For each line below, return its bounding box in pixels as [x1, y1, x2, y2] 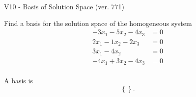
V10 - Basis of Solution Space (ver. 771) [4, 1, 124, 11]
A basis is [4, 75, 33, 86]
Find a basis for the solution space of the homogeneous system [4, 18, 192, 28]
